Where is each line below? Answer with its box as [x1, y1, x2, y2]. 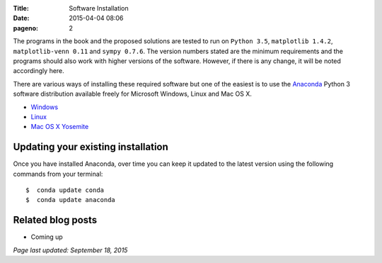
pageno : [13, 23, 39, 32]
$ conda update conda [25, 186, 105, 194]
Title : [13, 4, 30, 12]
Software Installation [69, 4, 129, 12]
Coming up [30, 233, 63, 241]
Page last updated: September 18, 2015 [13, 245, 128, 254]
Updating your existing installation [13, 141, 169, 153]
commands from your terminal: [13, 169, 103, 178]
